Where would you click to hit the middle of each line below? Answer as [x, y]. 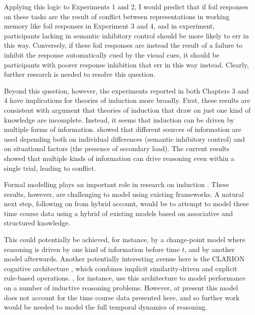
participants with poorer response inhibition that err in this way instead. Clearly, [127, 64]
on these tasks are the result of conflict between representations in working [117, 16]
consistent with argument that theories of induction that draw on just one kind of [127, 110]
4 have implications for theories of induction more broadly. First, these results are [127, 100]
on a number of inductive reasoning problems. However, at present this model [121, 288]
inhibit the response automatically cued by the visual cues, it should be [112, 54]
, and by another [209, 249]
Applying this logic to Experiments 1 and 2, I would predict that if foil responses [126, 6]
